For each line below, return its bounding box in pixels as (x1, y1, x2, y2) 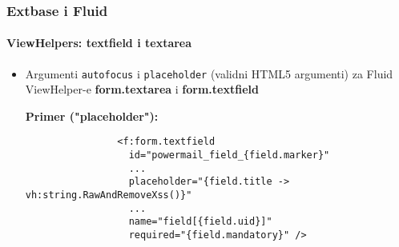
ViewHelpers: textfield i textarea (6, 34, 192, 51)
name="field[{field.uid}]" (128, 216, 272, 228)
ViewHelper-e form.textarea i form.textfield (25, 81, 259, 98)
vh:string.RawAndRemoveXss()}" (25, 189, 192, 201)
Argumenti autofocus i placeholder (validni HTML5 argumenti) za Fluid (25, 65, 393, 82)
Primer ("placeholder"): (25, 107, 159, 124)
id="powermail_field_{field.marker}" (128, 149, 330, 161)
